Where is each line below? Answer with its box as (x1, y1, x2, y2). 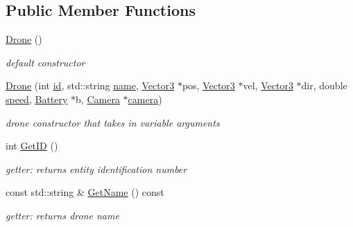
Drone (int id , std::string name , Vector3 (6, 78, 175, 93)
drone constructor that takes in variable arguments (6, 115, 220, 129)
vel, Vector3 (243, 78, 293, 93)
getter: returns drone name (6, 208, 119, 222)
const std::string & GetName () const (6, 185, 164, 199)
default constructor (6, 55, 85, 69)
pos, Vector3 (182, 78, 235, 93)
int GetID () (6, 138, 58, 153)
